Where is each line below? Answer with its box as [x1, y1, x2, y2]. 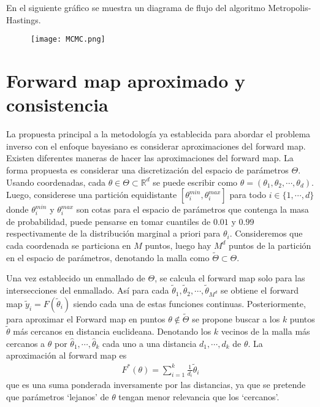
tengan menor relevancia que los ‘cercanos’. [118, 390, 280, 403]
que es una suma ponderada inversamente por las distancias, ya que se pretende [6, 378, 306, 391]
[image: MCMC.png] [31, 35, 105, 44]
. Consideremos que [229, 227, 303, 240]
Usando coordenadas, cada [6, 175, 105, 188]
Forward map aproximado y [6, 68, 246, 93]
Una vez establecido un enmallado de [6, 272, 145, 284]
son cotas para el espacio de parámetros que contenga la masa [76, 203, 309, 216]
